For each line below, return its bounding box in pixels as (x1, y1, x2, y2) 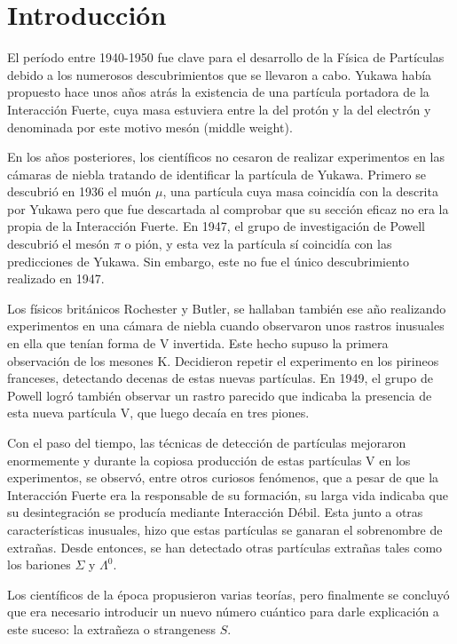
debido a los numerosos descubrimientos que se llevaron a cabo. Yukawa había (7, 65, 432, 83)
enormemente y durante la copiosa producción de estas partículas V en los (7, 450, 411, 469)
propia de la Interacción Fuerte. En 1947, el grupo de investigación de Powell (7, 217, 425, 235)
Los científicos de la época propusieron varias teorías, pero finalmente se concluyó (7, 584, 450, 603)
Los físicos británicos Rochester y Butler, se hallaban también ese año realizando (7, 298, 446, 317)
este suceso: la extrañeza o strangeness (7, 619, 216, 638)
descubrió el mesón (7, 235, 110, 253)
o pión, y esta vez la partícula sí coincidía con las (124, 235, 392, 253)
